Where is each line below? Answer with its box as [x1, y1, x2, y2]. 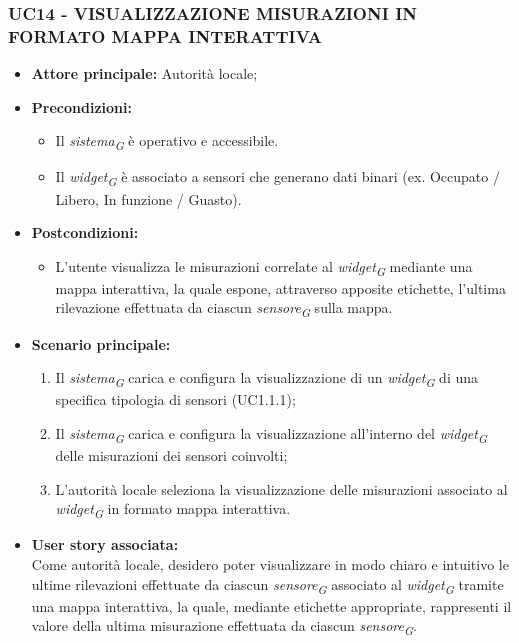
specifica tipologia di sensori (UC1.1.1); [55, 389, 296, 410]
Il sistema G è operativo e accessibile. [55, 130, 279, 154]
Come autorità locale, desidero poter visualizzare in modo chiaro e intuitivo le [31, 553, 509, 574]
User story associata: [31, 534, 179, 555]
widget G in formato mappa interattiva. [55, 498, 291, 522]
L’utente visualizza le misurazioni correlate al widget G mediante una [55, 255, 473, 279]
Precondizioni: [31, 96, 132, 117]
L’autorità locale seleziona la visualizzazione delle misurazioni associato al [55, 478, 508, 499]
